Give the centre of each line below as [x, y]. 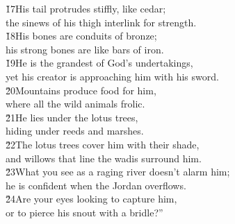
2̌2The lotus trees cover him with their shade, [103, 144]
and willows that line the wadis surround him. [104, 158]
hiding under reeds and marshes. [75, 131]
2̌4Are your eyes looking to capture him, [91, 199]
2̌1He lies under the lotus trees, [72, 117]
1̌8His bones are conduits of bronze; [81, 36]
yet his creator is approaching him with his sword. [112, 76]
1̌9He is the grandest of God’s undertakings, [99, 63]
